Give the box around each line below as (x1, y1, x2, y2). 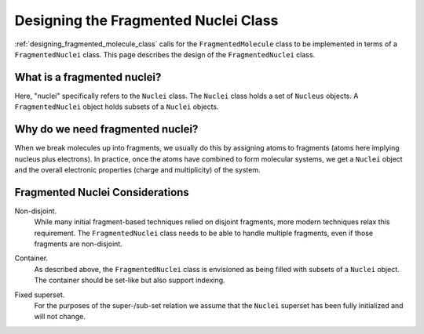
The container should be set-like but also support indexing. (34, 275, 225, 285)
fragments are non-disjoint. (34, 239, 123, 249)
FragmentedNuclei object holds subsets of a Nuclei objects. (14, 102, 219, 111)
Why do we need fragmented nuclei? (14, 122, 199, 136)
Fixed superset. (14, 290, 65, 300)
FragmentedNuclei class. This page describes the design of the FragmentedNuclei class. (14, 49, 316, 59)
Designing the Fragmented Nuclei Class (14, 12, 279, 29)
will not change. (34, 312, 86, 321)
